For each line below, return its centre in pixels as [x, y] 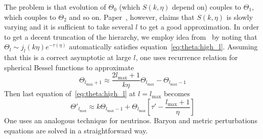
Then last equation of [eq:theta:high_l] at [70, 93]
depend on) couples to [207, 7]
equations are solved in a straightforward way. [76, 130]
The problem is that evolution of [55, 7]
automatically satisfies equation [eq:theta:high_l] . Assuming [163, 47]
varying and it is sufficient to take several [69, 27]
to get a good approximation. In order [200, 27]
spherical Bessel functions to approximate [69, 67]
